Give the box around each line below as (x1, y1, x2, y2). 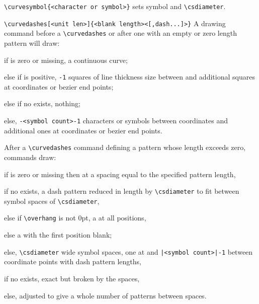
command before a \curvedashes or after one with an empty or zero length (4, 28, 237, 38)
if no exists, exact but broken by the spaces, (4, 273, 140, 283)
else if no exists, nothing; (4, 98, 80, 109)
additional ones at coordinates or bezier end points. (4, 125, 162, 135)
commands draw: (4, 151, 56, 162)
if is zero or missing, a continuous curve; (4, 54, 128, 65)
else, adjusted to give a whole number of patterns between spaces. (4, 290, 207, 300)
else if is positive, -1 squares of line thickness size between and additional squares (4, 71, 255, 82)
